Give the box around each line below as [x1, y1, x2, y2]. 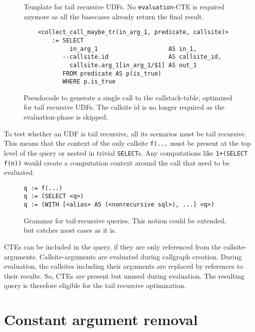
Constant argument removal [4, 309, 198, 330]
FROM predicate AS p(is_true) [62, 70, 162, 77]
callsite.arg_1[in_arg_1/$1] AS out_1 [70, 61, 197, 69]
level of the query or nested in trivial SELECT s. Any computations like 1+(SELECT [4, 147, 248, 158]
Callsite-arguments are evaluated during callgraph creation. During [39, 251, 242, 261]
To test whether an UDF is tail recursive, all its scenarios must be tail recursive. [4, 128, 247, 138]
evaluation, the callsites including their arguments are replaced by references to [4, 261, 243, 271]
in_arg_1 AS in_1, [70, 45, 197, 52]
